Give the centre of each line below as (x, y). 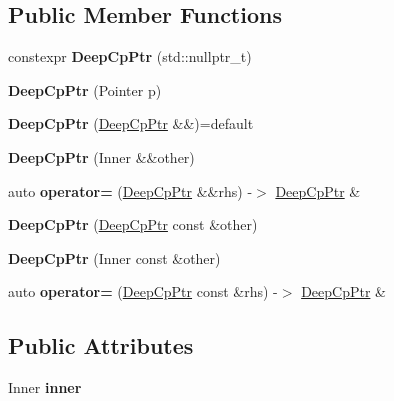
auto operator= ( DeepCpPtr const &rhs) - (143, 291)
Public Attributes (101, 345)
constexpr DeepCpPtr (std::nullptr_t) (130, 56)
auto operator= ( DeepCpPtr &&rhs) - (130, 190)
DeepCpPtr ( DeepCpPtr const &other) (133, 224)
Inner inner (45, 387)
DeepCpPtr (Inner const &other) (114, 257)
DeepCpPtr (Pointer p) (85, 89)
